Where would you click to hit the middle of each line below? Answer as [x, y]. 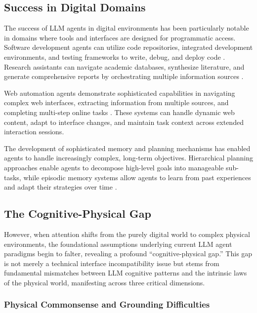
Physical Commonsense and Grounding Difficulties [107, 304]
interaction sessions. [34, 132]
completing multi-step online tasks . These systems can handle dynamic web [119, 112]
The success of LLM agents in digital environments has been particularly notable [127, 28]
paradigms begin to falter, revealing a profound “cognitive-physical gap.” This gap [128, 254]
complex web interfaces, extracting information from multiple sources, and [116, 102]
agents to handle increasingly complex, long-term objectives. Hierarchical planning [129, 158]
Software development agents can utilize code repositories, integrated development [128, 47]
